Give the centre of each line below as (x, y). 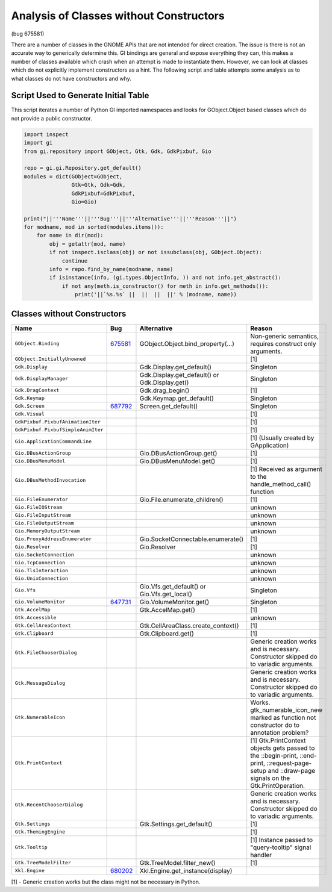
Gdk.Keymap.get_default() (177, 398)
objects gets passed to (283, 748)
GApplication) (270, 445)
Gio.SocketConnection (45, 555)
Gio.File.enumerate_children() (181, 499)
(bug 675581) (28, 34)
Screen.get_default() (169, 406)
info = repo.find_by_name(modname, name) (111, 269)
